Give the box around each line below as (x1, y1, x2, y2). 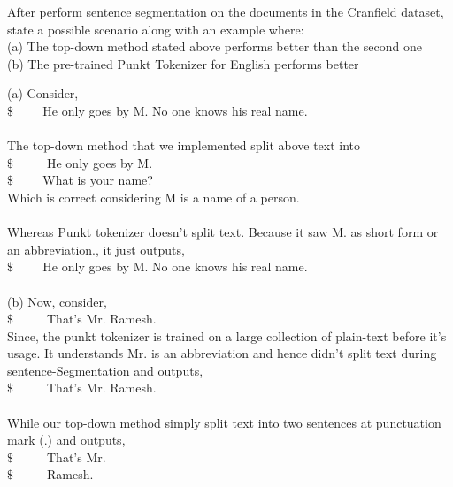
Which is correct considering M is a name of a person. (7, 187, 300, 206)
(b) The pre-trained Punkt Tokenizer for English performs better (7, 54, 359, 72)
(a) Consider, (7, 84, 79, 103)
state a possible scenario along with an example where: (7, 19, 304, 38)
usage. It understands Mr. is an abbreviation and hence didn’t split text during (7, 344, 437, 362)
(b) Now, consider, (7, 292, 107, 310)
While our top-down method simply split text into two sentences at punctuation (7, 413, 441, 431)
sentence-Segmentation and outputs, (7, 361, 203, 379)
